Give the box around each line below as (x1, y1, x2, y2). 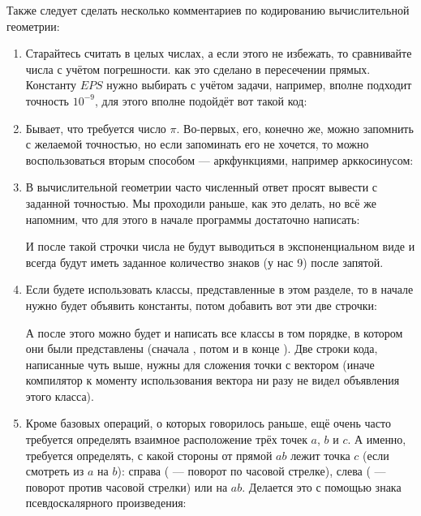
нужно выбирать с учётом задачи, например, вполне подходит (106, 76, 412, 93)
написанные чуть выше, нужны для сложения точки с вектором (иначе (25, 355, 375, 372)
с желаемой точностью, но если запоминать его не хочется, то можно (25, 135, 369, 153)
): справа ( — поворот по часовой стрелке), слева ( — (117, 462, 386, 479)
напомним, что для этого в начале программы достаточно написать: (25, 210, 360, 227)
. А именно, (347, 431, 406, 448)
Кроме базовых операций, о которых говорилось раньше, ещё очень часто (25, 415, 391, 432)
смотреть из (25, 462, 84, 479)
